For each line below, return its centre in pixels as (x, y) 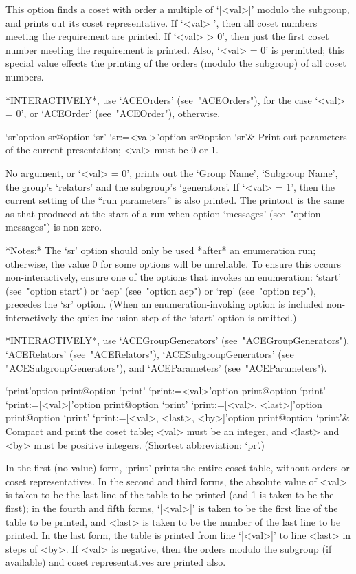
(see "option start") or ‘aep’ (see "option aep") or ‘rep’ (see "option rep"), (161, 290)
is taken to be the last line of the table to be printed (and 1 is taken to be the (170, 495)
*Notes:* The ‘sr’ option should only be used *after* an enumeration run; (161, 249)
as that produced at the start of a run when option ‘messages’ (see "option (163, 213)
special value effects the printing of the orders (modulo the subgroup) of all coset (176, 63)
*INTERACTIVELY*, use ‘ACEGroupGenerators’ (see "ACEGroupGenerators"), (178, 340)
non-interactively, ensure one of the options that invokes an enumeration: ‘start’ (174, 277)
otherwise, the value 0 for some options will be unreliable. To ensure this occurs (173, 263)
